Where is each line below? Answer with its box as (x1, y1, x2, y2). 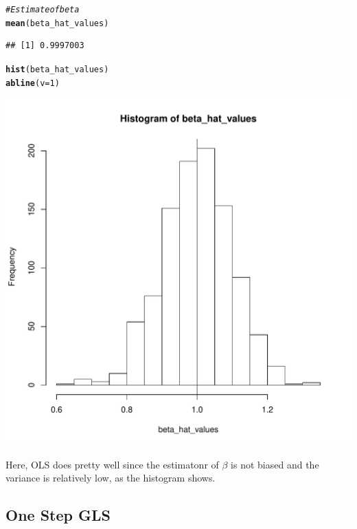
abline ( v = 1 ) (5, 78, 60, 88)
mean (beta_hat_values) (5, 18, 109, 28)
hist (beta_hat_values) (5, 64, 109, 74)
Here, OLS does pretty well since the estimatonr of (5, 457, 219, 471)
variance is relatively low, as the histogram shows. (5, 471, 216, 485)
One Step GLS (5, 504, 111, 526)
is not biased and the (231, 457, 319, 471)
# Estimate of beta (5, 5, 80, 14)
